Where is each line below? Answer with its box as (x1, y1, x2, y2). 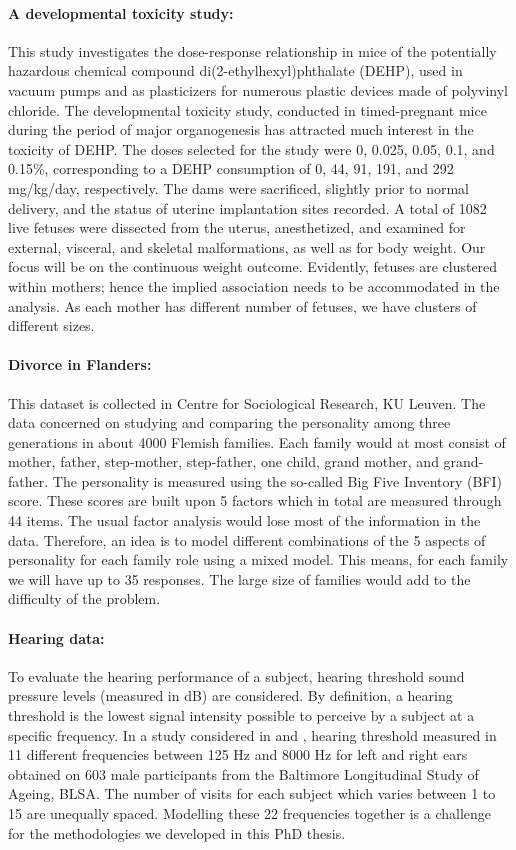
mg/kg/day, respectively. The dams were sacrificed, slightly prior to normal (8, 177, 469, 198)
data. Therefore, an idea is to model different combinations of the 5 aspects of (8, 529, 486, 550)
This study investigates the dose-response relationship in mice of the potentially (8, 40, 497, 61)
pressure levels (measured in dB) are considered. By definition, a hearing (8, 685, 453, 706)
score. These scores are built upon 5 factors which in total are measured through (8, 490, 502, 511)
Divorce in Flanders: (8, 354, 152, 375)
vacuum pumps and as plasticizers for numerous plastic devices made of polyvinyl (8, 79, 508, 100)
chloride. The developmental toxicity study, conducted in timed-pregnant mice (8, 99, 487, 120)
